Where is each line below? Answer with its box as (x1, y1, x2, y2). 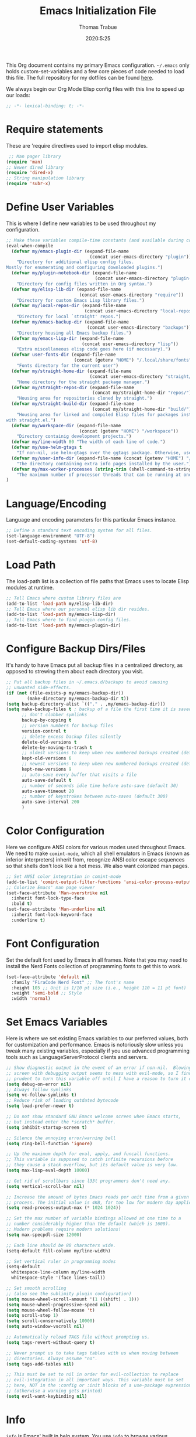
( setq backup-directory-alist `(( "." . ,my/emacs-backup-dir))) (6, 701, 166, 707)
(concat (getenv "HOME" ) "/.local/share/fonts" (73, 357, 192, 363)
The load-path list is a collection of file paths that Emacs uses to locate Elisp (6, 577, 190, 584)
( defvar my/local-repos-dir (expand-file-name (11, 303, 127, 309)
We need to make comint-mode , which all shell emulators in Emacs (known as (6, 850, 190, 857)
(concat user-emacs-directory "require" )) (79, 292, 184, 298)
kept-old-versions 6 (21, 755, 72, 761)
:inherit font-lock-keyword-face (11, 912, 93, 918)
